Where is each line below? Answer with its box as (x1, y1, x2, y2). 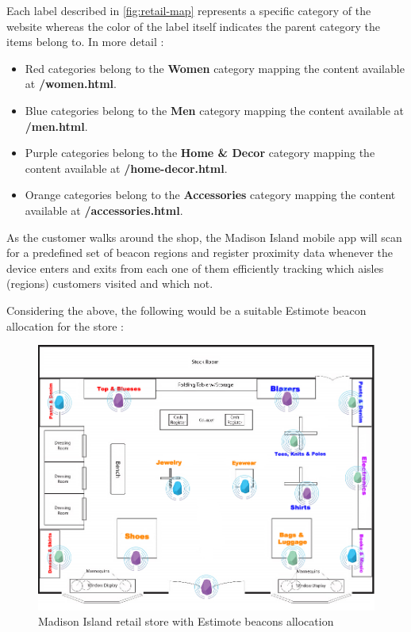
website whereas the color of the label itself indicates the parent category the (6, 17, 380, 34)
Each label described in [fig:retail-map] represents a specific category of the (6, 2, 371, 18)
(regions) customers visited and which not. (6, 275, 213, 292)
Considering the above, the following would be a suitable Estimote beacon (6, 301, 367, 318)
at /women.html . (25, 75, 117, 92)
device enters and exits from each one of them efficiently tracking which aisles (6, 259, 384, 276)
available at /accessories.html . (25, 201, 183, 218)
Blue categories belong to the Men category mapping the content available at (25, 102, 405, 118)
